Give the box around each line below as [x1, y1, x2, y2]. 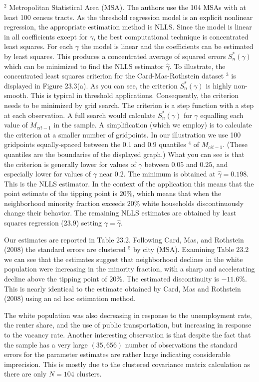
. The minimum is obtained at [123, 168, 216, 179]
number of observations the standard [125, 339, 238, 349]
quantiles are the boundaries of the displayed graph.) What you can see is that [4, 148, 245, 159]
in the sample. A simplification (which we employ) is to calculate [53, 119, 252, 130]
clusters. [76, 368, 102, 379]
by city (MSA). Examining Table [133, 244, 234, 254]
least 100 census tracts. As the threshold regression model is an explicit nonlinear [4, 11, 253, 22]
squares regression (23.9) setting [4, 217, 102, 228]
